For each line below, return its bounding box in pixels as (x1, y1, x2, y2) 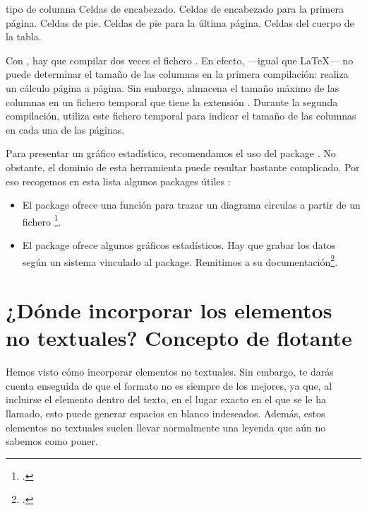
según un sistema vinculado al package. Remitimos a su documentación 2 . (22, 252, 338, 269)
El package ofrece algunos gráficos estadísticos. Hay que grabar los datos (22, 237, 336, 252)
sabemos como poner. (6, 434, 98, 448)
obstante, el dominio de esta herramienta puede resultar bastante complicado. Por (6, 159, 360, 174)
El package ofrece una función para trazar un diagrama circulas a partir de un (22, 197, 361, 212)
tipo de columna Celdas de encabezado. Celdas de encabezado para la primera (6, 1, 344, 16)
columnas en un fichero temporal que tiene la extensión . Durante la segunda (6, 94, 338, 109)
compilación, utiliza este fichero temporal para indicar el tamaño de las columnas (6, 108, 356, 123)
